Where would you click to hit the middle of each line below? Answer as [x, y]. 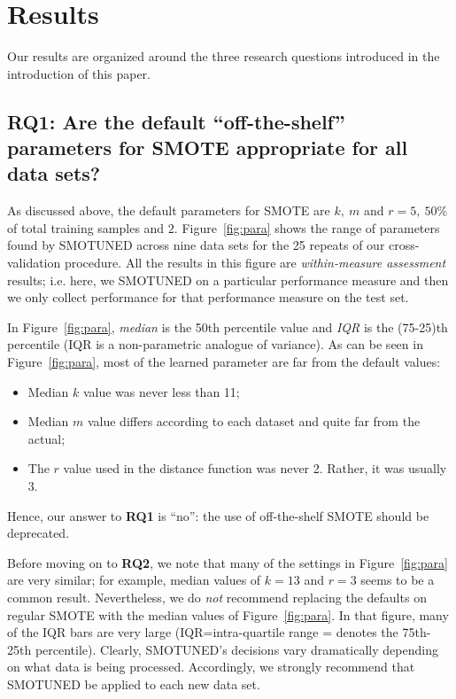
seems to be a [398, 580]
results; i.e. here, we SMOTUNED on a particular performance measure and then [228, 280]
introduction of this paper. [79, 73]
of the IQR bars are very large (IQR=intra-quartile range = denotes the [203, 632]
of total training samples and [86, 227]
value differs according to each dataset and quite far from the [254, 421]
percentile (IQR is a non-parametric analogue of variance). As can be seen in [215, 344]
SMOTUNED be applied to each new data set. [134, 683]
